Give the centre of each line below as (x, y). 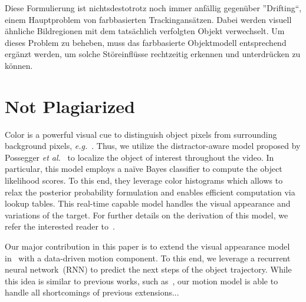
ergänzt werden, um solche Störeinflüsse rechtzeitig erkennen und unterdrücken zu (153, 54)
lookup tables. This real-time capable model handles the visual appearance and (148, 203)
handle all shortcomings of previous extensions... (92, 292)
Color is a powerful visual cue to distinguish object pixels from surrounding (141, 134)
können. (19, 65)
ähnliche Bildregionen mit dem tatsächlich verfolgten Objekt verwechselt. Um (145, 31)
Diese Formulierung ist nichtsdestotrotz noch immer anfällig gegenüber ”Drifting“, (153, 8)
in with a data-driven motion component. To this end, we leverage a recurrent (148, 258)
